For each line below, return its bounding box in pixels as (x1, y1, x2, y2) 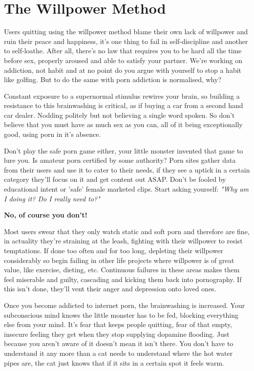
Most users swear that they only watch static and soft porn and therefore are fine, (4, 226, 250, 236)
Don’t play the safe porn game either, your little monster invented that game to (4, 145, 243, 155)
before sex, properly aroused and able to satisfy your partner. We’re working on (4, 55, 242, 65)
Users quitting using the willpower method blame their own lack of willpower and (4, 26, 248, 37)
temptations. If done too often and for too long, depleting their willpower (4, 245, 223, 255)
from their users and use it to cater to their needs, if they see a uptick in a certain (4, 164, 250, 175)
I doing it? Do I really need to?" (4, 193, 100, 203)
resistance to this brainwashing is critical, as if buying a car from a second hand (4, 100, 243, 110)
